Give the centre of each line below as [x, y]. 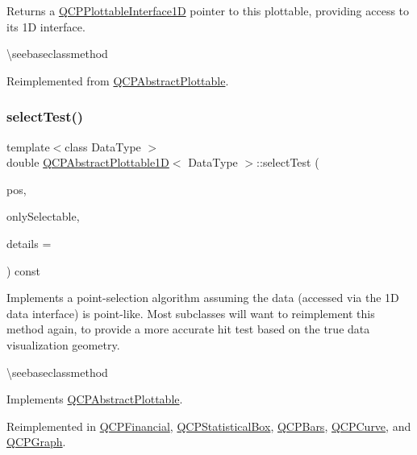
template [28, 146]
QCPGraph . [36, 442]
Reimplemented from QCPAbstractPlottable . [118, 80]
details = [29, 243]
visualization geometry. [63, 344]
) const [24, 270]
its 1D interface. [46, 26]
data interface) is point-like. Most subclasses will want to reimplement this [191, 313]
